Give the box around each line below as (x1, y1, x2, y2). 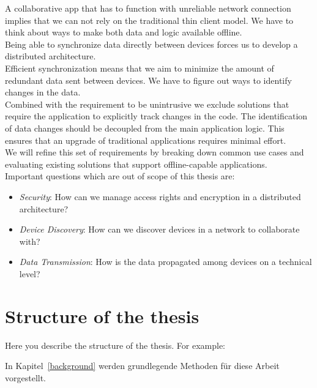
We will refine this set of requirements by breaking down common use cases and (5, 146, 304, 159)
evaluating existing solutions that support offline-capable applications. (5, 157, 267, 170)
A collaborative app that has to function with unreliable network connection (5, 2, 291, 14)
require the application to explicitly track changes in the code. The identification (5, 110, 308, 122)
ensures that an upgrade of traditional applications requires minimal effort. (5, 133, 286, 146)
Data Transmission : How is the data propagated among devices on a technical (19, 255, 312, 268)
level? (19, 267, 40, 280)
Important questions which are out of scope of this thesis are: (5, 170, 235, 182)
